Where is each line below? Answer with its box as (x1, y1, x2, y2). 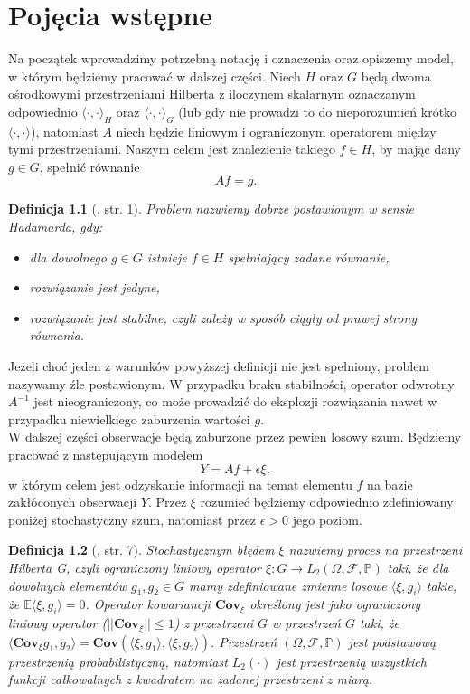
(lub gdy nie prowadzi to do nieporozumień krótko (178, 101, 457, 120)
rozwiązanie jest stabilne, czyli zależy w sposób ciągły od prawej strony (29, 308, 418, 327)
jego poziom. (292, 509, 362, 528)
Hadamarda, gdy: (8, 217, 102, 236)
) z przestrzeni (174, 613, 253, 632)
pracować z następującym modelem (8, 445, 203, 464)
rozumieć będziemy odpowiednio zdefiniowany (200, 492, 454, 511)
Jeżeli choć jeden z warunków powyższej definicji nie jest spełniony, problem (8, 357, 430, 376)
